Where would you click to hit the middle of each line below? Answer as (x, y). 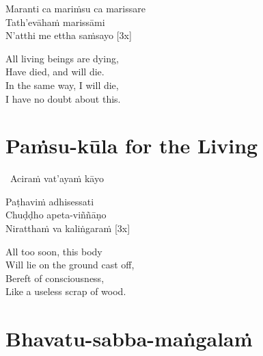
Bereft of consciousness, (55, 278)
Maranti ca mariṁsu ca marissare (75, 8)
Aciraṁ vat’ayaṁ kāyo (57, 178)
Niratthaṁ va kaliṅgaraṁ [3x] (68, 228)
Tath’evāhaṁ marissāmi (55, 22)
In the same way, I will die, (62, 85)
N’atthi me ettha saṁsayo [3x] (69, 35)
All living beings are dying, (62, 58)
